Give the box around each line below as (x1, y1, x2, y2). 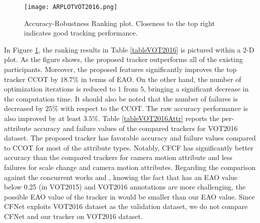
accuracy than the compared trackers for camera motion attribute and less (4, 152, 232, 162)
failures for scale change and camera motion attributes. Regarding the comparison (4, 161, 256, 172)
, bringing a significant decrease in (144, 83, 249, 94)
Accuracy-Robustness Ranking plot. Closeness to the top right (24, 17, 215, 28)
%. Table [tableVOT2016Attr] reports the (92, 113, 219, 123)
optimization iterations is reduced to (4, 83, 116, 94)
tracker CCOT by (4, 73, 58, 84)
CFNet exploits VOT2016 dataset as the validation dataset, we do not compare (4, 201, 248, 211)
